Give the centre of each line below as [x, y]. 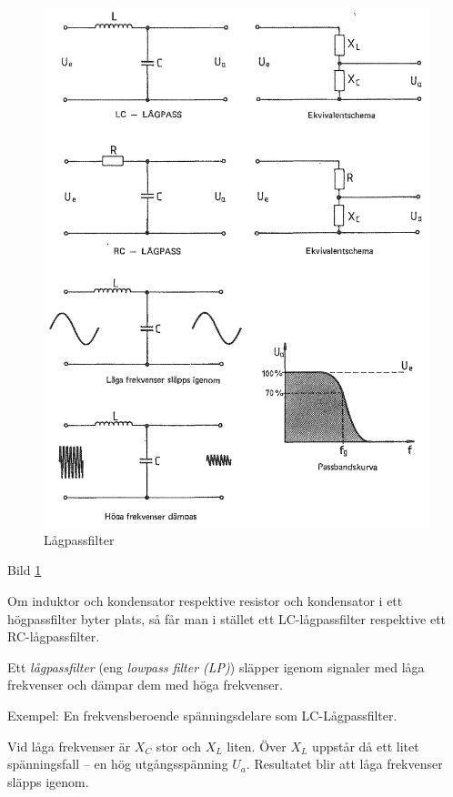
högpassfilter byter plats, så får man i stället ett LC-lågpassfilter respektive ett [227, 618]
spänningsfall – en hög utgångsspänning [118, 764]
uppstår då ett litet [366, 746]
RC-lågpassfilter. [54, 636]
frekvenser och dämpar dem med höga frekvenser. [145, 685]
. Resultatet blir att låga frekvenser [344, 764]
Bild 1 [25, 570]
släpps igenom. [48, 781]
